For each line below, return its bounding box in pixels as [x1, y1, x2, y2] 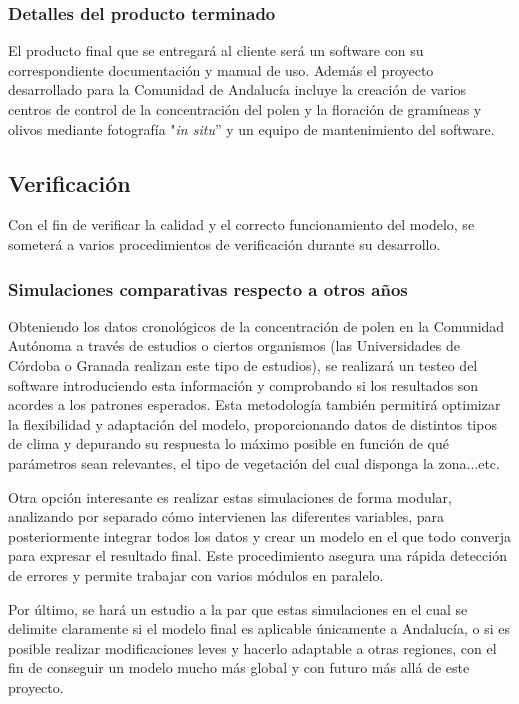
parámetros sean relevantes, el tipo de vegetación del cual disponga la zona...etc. [8, 452, 500, 473]
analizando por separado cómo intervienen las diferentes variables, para [8, 506, 445, 527]
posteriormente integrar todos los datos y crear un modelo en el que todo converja [8, 525, 512, 546]
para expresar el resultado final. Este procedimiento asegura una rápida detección [8, 545, 507, 566]
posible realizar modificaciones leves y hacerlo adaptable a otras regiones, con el [8, 637, 497, 658]
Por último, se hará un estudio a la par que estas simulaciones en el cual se [8, 598, 468, 619]
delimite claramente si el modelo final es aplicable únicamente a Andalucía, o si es [8, 618, 510, 639]
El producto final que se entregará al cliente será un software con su [8, 40, 424, 61]
